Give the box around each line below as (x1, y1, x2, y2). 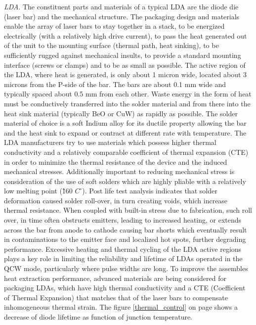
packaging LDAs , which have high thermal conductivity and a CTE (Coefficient (4, 282, 246, 293)
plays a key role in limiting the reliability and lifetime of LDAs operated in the (4, 253, 243, 264)
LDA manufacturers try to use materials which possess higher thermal (4, 137, 216, 147)
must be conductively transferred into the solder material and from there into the (4, 98, 251, 108)
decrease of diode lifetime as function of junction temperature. (4, 312, 193, 322)
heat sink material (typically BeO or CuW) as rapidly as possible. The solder (4, 108, 238, 118)
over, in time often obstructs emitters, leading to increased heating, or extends (4, 215, 242, 225)
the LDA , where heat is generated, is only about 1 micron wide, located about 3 (4, 69, 247, 80)
